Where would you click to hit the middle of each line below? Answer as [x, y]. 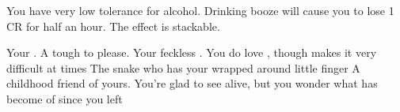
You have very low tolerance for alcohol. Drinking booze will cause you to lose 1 [200, 10]
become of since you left [65, 98]
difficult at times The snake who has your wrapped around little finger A [183, 67]
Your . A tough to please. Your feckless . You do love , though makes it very [192, 52]
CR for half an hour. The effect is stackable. [113, 26]
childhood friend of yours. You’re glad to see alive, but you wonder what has [192, 83]
